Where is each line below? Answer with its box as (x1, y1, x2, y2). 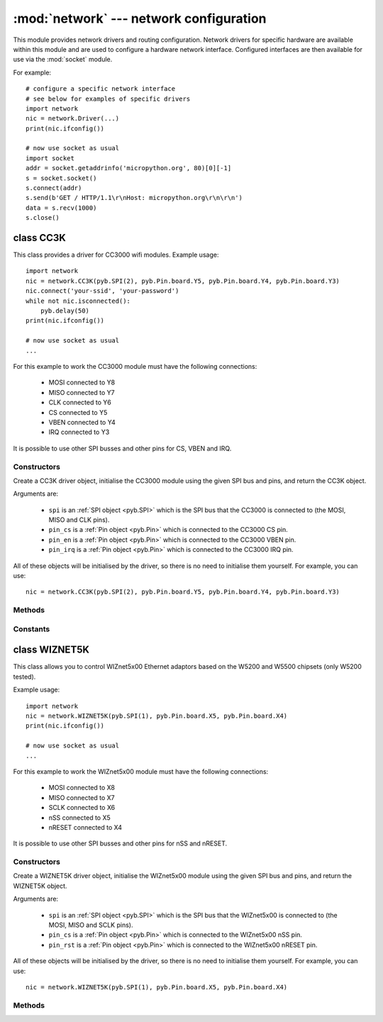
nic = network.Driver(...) (26, 114, 120, 123)
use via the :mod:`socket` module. (13, 55, 113, 64)
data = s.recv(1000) (26, 204, 97, 212)
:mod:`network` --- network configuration (13, 11, 267, 26)
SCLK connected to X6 (48, 804, 116, 812)
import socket (26, 154, 74, 162)
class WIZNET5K (13, 644, 90, 656)
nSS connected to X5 (48, 813, 111, 822)
